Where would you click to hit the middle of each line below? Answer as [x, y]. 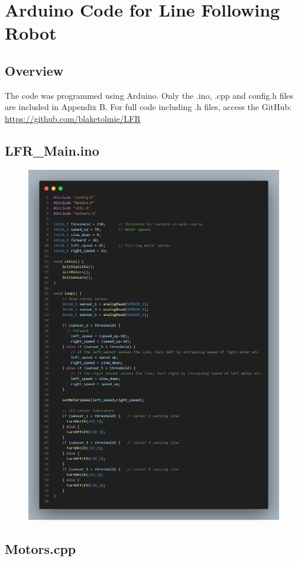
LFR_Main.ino [52, 150]
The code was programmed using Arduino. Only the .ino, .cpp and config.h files [149, 95]
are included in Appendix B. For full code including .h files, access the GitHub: [148, 107]
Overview [34, 70]
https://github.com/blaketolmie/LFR [73, 118]
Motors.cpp [41, 549]
